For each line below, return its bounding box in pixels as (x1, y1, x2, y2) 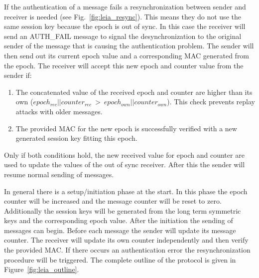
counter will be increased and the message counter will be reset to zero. (4, 196, 222, 206)
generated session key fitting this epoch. (15, 133, 137, 143)
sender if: (4, 70, 32, 80)
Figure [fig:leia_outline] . (4, 264, 79, 275)
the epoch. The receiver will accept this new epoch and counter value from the (4, 60, 244, 70)
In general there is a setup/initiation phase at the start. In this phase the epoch (4, 186, 248, 196)
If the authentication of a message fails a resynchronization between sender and (4, 1, 246, 11)
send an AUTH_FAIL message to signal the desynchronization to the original (4, 30, 242, 41)
